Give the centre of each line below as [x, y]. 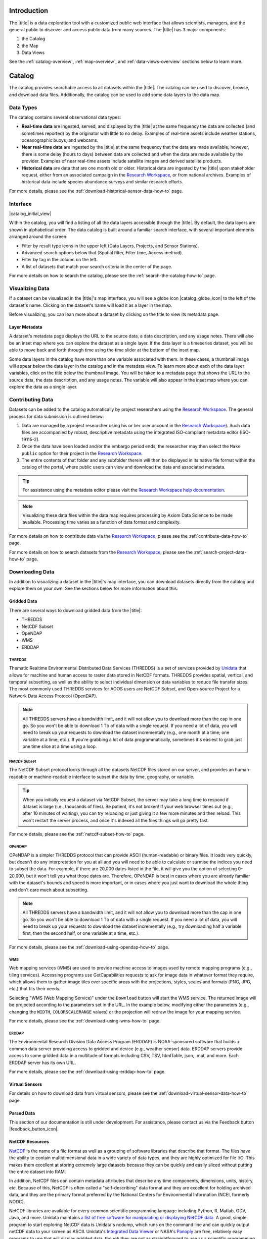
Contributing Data [31, 399]
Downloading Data [32, 571]
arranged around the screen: [38, 237]
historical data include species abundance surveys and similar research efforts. [102, 182]
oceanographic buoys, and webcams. [60, 140]
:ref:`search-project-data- [220, 552]
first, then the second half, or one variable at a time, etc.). [81, 933]
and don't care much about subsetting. [49, 890]
